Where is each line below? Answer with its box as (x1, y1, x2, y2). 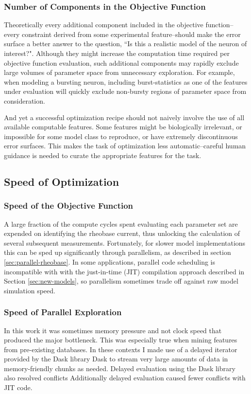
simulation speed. (4, 285, 55, 295)
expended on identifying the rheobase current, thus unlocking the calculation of (4, 228, 240, 238)
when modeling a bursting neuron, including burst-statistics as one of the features (4, 76, 248, 87)
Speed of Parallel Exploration (4, 306, 122, 318)
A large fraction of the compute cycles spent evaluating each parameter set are (4, 218, 238, 229)
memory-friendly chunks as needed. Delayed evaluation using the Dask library (4, 363, 235, 373)
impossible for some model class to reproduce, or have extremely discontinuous (4, 131, 238, 141)
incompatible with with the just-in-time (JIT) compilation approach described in (4, 266, 245, 276)
